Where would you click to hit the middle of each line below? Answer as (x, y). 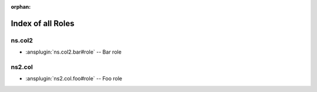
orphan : (21, 7)
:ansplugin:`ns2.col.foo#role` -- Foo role (74, 79)
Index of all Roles (43, 23)
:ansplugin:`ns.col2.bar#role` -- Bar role (73, 52)
